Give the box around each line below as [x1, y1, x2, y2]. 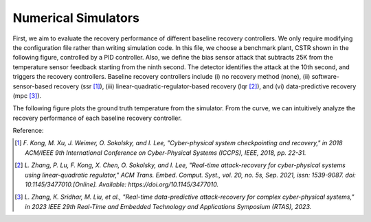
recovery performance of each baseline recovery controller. [12, 114, 182, 122]
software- [311, 73, 340, 81]
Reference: [12, 127, 44, 135]
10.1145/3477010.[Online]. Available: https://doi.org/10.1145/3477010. [25, 180, 219, 188]
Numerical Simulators [12, 10, 140, 25]
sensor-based [12, 82, 53, 90]
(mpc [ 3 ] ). [12, 91, 41, 99]
